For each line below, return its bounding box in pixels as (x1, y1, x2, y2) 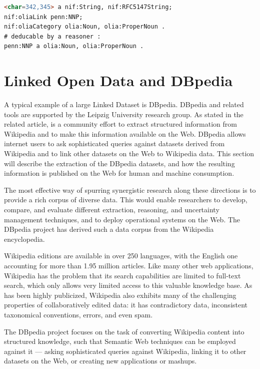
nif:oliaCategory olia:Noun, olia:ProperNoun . (4, 23, 165, 31)
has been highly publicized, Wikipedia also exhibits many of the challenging (4, 289, 236, 300)
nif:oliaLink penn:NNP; (4, 13, 83, 21)
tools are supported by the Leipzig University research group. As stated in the (4, 109, 243, 119)
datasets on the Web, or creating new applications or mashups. (4, 355, 197, 366)
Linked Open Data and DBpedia (4, 70, 233, 91)
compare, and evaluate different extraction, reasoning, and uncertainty (4, 204, 219, 215)
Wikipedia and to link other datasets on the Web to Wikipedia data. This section (4, 148, 254, 159)
